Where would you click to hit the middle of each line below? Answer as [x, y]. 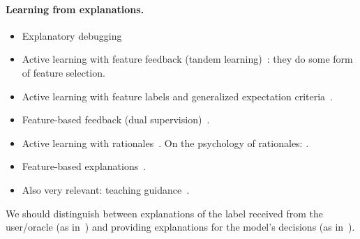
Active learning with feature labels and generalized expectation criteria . [177, 96]
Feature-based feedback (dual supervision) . [116, 119]
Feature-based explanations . [84, 166]
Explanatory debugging [72, 35]
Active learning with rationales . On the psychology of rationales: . [165, 142]
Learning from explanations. [75, 9]
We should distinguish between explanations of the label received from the [165, 213]
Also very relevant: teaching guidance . [106, 189]
